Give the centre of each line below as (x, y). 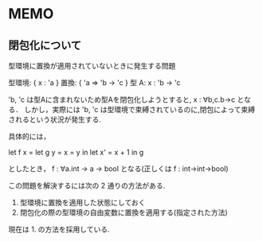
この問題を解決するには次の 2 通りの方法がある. (87, 185)
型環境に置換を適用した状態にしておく (82, 202)
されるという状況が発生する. (55, 119)
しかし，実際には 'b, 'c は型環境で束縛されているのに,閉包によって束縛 (139, 109)
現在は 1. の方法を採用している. (59, 229)
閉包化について (45, 45)
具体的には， (29, 136)
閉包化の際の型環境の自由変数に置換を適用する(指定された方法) (124, 212)
